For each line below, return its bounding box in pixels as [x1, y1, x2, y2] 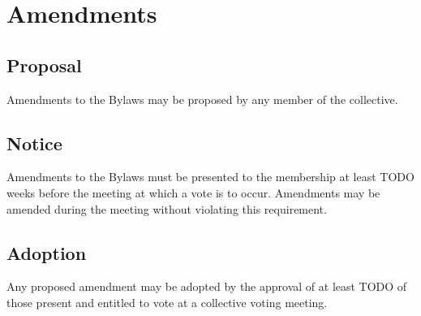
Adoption [6, 240, 87, 265]
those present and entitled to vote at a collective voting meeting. [6, 293, 328, 310]
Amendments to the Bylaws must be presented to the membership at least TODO [6, 168, 415, 185]
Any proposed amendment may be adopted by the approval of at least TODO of [6, 278, 407, 295]
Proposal [6, 52, 82, 77]
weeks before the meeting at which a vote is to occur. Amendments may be [6, 184, 380, 201]
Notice [6, 130, 62, 155]
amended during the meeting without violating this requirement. [6, 200, 327, 217]
